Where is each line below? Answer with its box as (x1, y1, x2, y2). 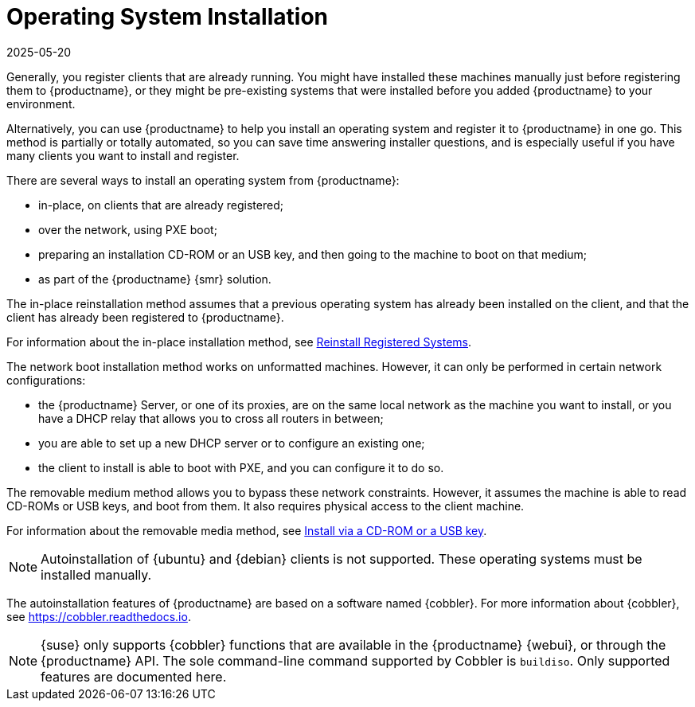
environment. (6, 96, 76, 111)
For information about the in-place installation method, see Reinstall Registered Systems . (6, 334, 472, 349)
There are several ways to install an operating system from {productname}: (6, 173, 400, 187)
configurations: (6, 373, 86, 387)
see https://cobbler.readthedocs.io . (6, 609, 191, 623)
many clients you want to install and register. (6, 148, 240, 162)
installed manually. (41, 566, 152, 583)
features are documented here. (41, 668, 227, 685)
